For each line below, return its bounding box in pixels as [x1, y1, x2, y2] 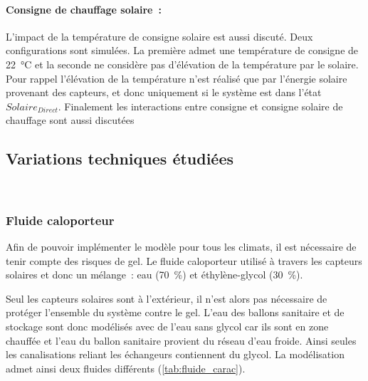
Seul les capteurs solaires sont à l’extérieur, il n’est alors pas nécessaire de [6, 291, 327, 306]
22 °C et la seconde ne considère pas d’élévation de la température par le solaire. [6, 56, 359, 71]
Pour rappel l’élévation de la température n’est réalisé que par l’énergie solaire [6, 71, 347, 85]
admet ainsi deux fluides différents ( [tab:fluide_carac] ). [6, 360, 246, 375]
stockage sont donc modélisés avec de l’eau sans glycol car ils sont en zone [6, 318, 329, 333]
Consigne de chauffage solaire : [6, 1, 162, 16]
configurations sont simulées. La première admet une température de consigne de [6, 43, 359, 58]
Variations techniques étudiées [6, 147, 234, 169]
